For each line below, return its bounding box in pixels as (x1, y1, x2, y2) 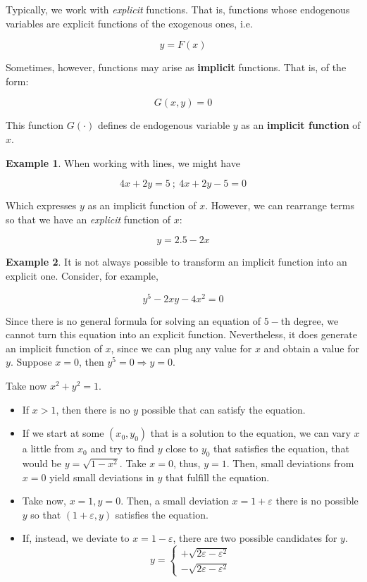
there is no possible (275, 493, 359, 508)
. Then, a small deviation (120, 493, 229, 508)
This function (6, 118, 64, 132)
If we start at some (22, 426, 104, 440)
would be (22, 455, 62, 470)
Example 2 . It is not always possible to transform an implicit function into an (6, 254, 347, 269)
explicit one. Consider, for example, (6, 268, 158, 283)
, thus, (173, 455, 201, 470)
